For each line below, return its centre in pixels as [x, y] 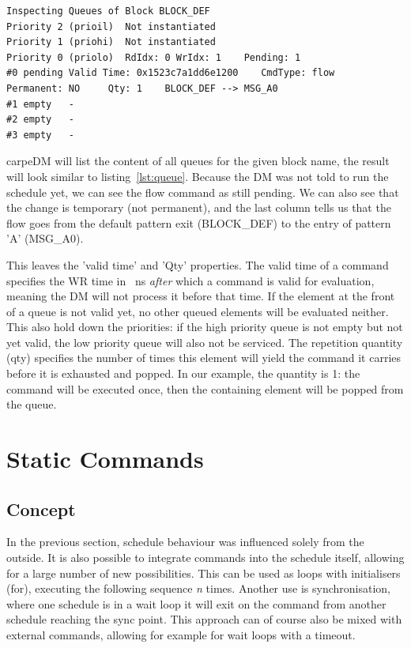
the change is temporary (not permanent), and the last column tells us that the [199, 207]
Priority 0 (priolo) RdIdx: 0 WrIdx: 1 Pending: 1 [154, 57]
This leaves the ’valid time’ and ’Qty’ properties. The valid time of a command [198, 264]
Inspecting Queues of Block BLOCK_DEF [108, 11]
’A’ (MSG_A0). [45, 238]
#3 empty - [40, 135]
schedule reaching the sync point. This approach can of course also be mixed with [204, 619]
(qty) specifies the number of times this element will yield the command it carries [204, 358]
